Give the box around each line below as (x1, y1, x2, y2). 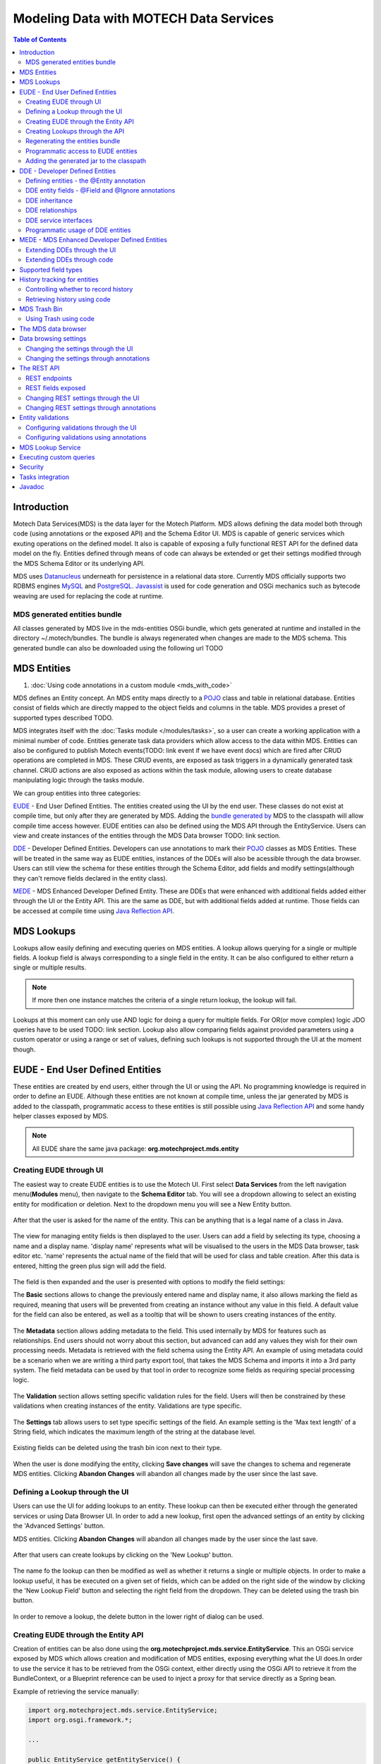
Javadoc (19, 483, 45, 491)
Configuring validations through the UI (25, 423, 137, 432)
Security (19, 463, 44, 471)
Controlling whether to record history (25, 285, 133, 294)
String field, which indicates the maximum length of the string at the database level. (13, 1427, 256, 1436)
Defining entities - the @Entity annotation (25, 176, 146, 185)
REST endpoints (25, 374, 72, 382)
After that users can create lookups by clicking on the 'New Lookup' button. (13, 1550, 233, 1559)
